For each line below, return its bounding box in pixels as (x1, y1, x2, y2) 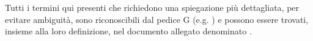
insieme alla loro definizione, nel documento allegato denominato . (5, 25, 252, 37)
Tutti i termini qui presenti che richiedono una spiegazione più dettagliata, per (5, 1, 300, 13)
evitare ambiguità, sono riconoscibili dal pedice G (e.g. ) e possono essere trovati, (5, 13, 309, 25)
